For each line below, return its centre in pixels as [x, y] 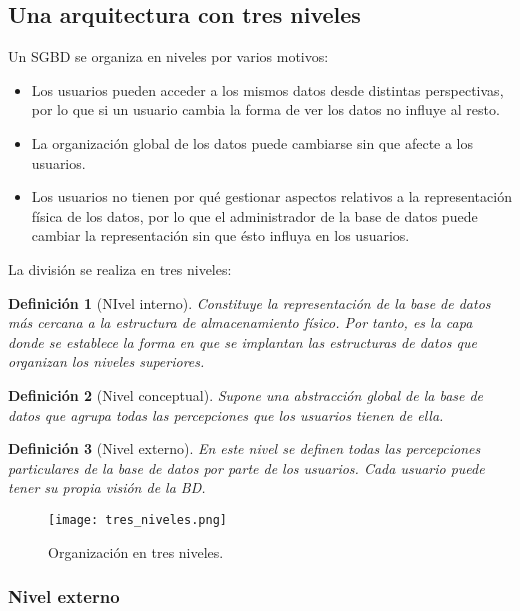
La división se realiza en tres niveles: [120, 268]
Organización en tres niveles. [136, 551]
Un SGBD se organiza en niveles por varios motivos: [168, 56]
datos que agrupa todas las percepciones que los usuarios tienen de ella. [226, 414]
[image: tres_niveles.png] [137, 519]
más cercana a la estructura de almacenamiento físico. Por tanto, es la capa [240, 322]
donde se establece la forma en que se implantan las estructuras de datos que [242, 341]
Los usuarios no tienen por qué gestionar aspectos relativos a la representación [271, 196]
